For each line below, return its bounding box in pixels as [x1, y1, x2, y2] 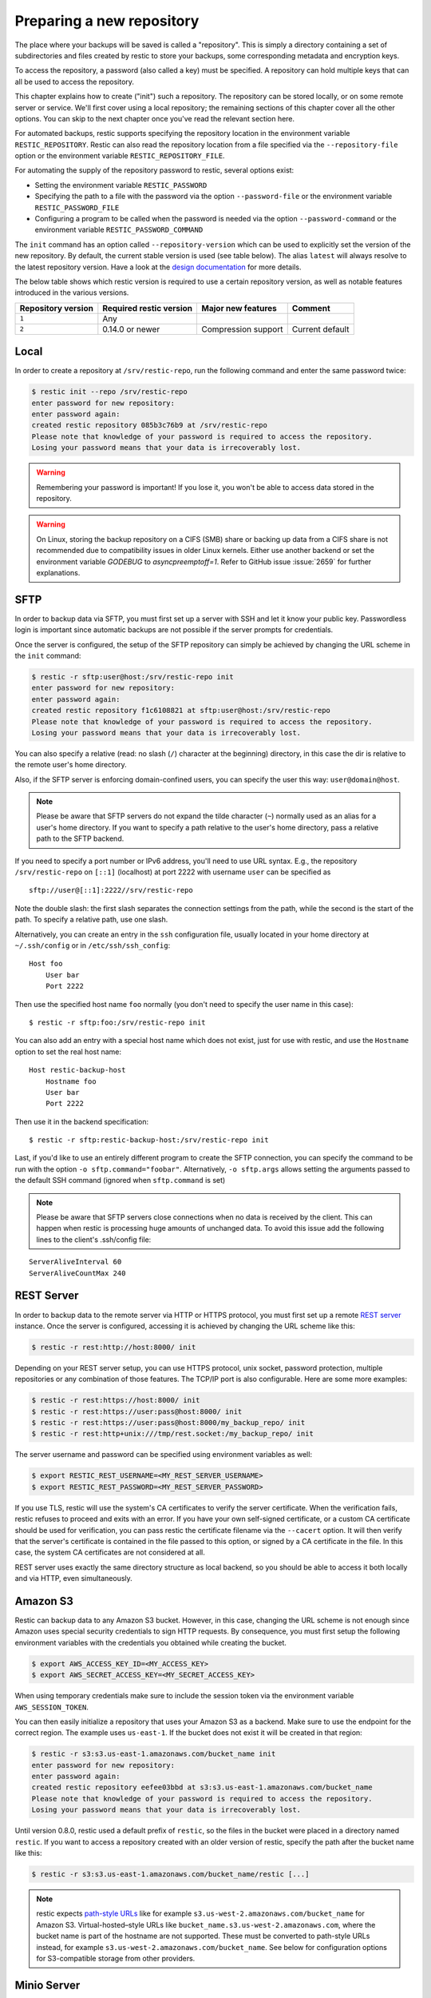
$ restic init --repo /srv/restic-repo [31, 388, 188, 396]
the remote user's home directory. [14, 760, 127, 770]
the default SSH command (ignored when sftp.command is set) [14, 1176, 226, 1185]
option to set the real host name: [14, 1047, 122, 1057]
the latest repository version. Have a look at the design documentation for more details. [14, 262, 302, 272]
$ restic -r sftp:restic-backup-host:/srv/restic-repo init [29, 1136, 269, 1144]
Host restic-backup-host [29, 1065, 126, 1075]
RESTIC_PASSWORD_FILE [34, 203, 120, 212]
